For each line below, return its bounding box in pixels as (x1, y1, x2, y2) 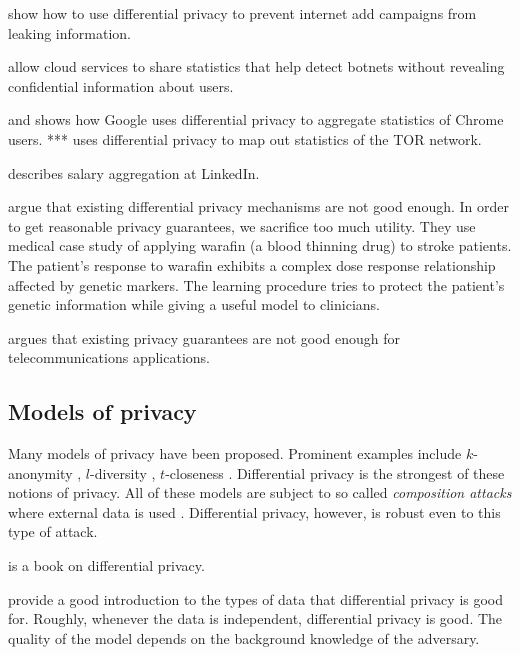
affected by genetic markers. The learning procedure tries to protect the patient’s (8, 274, 505, 295)
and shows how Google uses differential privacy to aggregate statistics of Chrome (8, 109, 504, 130)
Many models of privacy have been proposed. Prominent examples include (8, 443, 462, 464)
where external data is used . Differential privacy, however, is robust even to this (8, 501, 501, 522)
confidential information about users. (8, 75, 234, 96)
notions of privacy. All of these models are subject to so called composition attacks (8, 482, 512, 503)
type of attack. (8, 521, 98, 542)
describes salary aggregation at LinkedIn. (8, 162, 260, 183)
